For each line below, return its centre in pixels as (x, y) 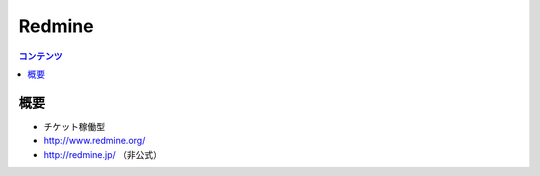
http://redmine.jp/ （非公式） (102, 154)
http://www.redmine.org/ (94, 141)
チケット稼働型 (74, 126)
